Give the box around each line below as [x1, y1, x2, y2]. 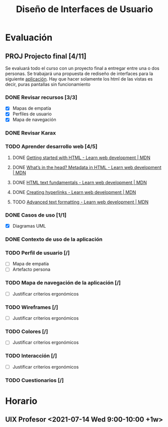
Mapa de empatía [12, 261, 49, 267]
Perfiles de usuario [12, 111, 52, 117]
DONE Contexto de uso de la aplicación [5, 236, 103, 243]
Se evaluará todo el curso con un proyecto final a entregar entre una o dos [5, 65, 159, 71]
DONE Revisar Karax [5, 129, 56, 136]
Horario [5, 395, 38, 406]
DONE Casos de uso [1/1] [5, 211, 67, 219]
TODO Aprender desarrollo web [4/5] [5, 143, 98, 150]
